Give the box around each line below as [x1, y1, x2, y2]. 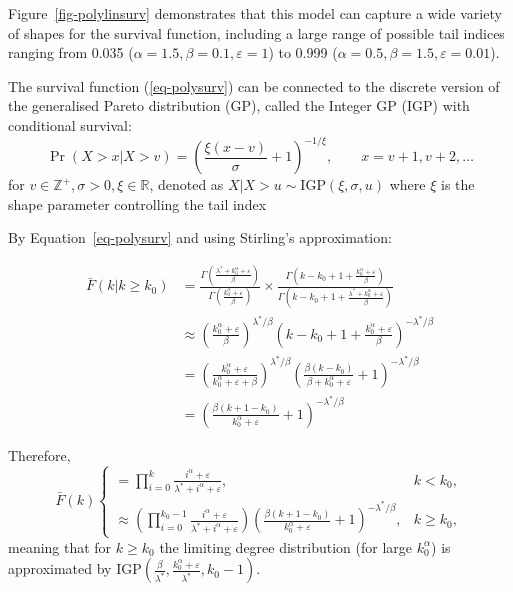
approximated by [8, 558, 112, 579]
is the [441, 174, 475, 195]
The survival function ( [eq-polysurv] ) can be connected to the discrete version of [8, 75, 500, 96]
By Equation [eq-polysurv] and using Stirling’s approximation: [8, 227, 392, 248]
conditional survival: [8, 114, 132, 135]
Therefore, [8, 444, 71, 465]
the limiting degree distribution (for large [159, 536, 413, 557]
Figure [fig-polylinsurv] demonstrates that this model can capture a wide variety [8, 3, 502, 23]
